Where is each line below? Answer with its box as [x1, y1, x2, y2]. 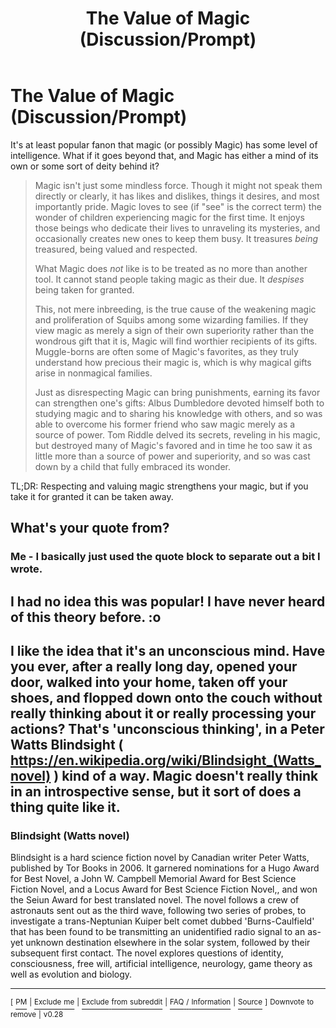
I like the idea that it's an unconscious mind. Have [10, 643, 326, 660]
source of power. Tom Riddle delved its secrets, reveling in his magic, [34, 428, 321, 441]
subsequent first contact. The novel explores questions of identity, [10, 947, 284, 959]
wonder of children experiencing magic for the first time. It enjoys [34, 211, 305, 223]
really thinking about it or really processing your [10, 705, 317, 722]
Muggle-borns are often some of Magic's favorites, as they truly [34, 345, 299, 357]
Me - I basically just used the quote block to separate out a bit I [10, 550, 321, 564]
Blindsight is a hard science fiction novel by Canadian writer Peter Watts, [10, 852, 310, 864]
